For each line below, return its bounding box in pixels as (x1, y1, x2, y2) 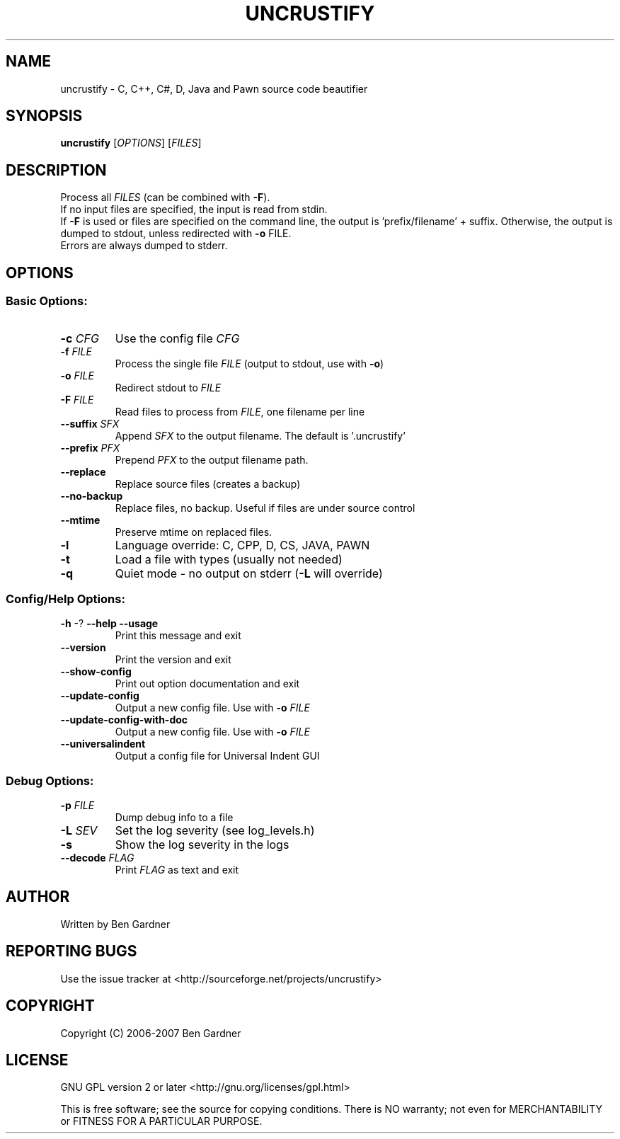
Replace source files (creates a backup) (115, 477, 301, 490)
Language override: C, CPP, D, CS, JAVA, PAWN (115, 537, 370, 552)
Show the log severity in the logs (115, 837, 289, 852)
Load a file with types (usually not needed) (115, 551, 343, 566)
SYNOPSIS (6, 107, 83, 125)
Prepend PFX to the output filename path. (115, 453, 309, 466)
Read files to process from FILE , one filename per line (115, 405, 365, 418)
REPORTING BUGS (6, 942, 137, 961)
